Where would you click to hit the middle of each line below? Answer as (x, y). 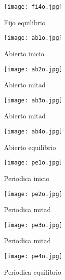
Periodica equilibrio (32, 272)
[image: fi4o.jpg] (33, 7)
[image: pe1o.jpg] (33, 163)
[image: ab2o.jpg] (33, 69)
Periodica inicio (27, 178)
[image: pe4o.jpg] (33, 256)
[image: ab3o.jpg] (33, 100)
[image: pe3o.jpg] (33, 225)
